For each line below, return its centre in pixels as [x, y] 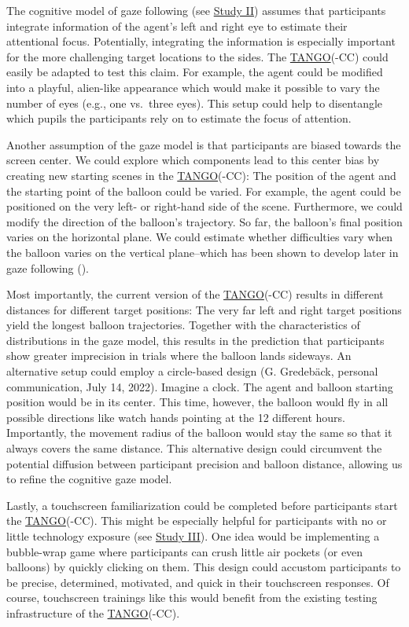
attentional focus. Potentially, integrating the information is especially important [201, 41]
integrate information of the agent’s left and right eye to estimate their [177, 26]
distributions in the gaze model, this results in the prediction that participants [195, 340]
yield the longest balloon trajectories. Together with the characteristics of [183, 325]
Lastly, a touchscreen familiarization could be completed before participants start [202, 505]
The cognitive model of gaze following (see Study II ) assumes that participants [196, 10]
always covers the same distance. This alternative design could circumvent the [194, 448]
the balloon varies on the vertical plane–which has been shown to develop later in [203, 252]
